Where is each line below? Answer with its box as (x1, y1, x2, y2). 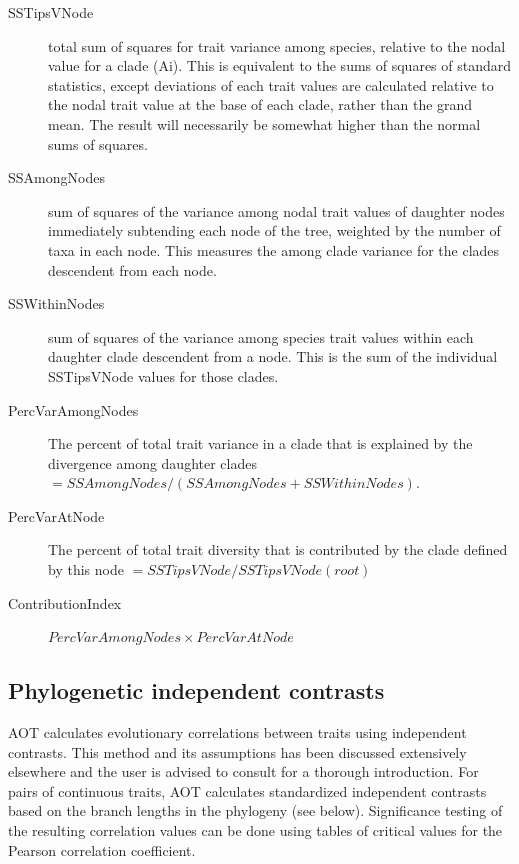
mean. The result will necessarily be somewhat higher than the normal (48, 113, 481, 134)
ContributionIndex (8, 592, 122, 613)
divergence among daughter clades (48, 452, 257, 473)
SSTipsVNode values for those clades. (48, 365, 279, 386)
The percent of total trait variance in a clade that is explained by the (48, 433, 473, 454)
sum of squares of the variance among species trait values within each (48, 326, 474, 347)
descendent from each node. (48, 259, 217, 280)
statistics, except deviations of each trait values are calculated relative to (48, 74, 494, 95)
